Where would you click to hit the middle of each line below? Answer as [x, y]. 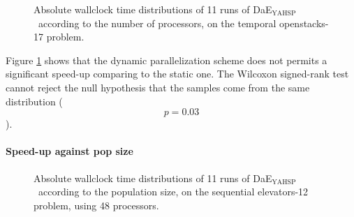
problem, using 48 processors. [96, 205]
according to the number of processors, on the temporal [157, 23]
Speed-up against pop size [69, 151]
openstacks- [304, 23]
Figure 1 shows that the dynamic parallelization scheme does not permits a [167, 60]
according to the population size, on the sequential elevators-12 [173, 192]
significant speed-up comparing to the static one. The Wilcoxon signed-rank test [177, 74]
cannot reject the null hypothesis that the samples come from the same [158, 87]
